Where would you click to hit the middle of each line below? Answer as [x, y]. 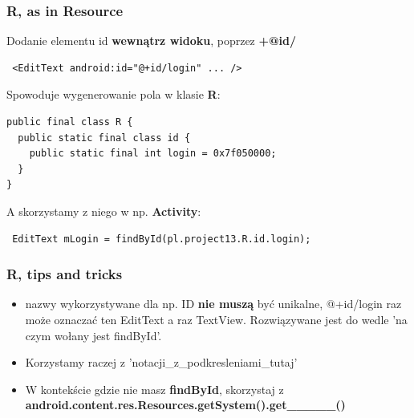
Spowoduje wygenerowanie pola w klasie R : [114, 94]
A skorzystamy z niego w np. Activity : [104, 211]
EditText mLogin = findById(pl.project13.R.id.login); [162, 239]
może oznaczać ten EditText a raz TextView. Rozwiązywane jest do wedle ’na [216, 319]
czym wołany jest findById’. [93, 335]
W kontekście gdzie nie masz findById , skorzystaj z [154, 389]
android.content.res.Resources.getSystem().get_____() [185, 405]
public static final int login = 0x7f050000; [153, 154]
